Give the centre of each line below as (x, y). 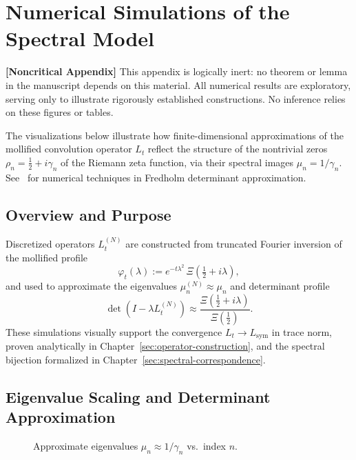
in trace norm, (302, 331)
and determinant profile (280, 286)
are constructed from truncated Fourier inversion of (234, 244)
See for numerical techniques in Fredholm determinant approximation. (156, 177)
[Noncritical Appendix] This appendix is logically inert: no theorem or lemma (177, 71)
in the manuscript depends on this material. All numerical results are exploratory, (178, 84)
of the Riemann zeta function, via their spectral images (177, 162)
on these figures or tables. (60, 112)
